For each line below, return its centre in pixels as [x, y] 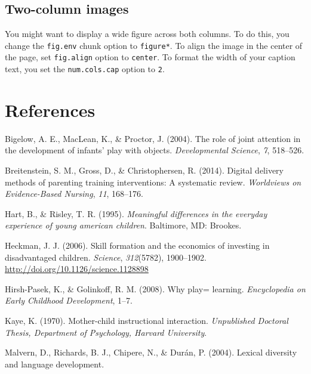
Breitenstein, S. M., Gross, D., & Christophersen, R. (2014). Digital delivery [144, 170]
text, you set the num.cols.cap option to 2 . [85, 69]
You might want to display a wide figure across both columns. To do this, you [147, 34]
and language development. [55, 364]
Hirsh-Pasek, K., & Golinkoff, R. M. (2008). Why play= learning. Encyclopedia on [155, 288]
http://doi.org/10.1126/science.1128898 [77, 269]
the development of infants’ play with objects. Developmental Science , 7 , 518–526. [155, 150]
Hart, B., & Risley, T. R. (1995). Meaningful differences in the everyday [136, 213]
